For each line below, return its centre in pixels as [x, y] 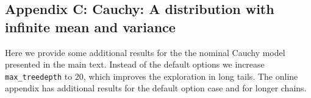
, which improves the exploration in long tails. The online [191, 76]
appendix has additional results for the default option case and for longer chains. [156, 88]
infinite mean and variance [90, 26]
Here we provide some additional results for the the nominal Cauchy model [145, 52]
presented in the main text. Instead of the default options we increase [135, 64]
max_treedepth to [39, 76]
